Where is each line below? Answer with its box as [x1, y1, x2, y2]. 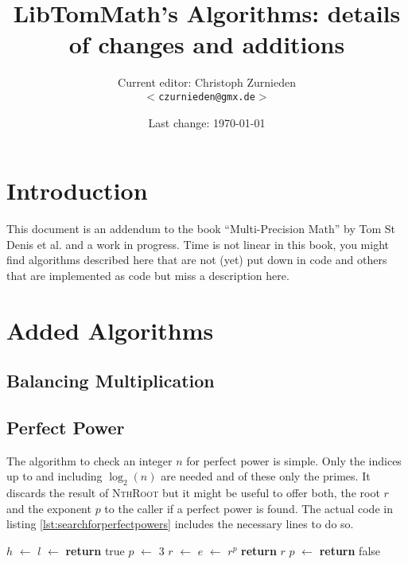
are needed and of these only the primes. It [161, 468, 371, 484]
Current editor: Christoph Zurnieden [118, 74, 296, 91]
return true [65, 543, 125, 558]
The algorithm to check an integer [6, 452, 173, 469]
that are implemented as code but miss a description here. [6, 266, 289, 283]
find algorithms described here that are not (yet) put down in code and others [6, 251, 387, 268]
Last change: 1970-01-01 [148, 114, 266, 130]
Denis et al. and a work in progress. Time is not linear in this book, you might [6, 235, 390, 252]
